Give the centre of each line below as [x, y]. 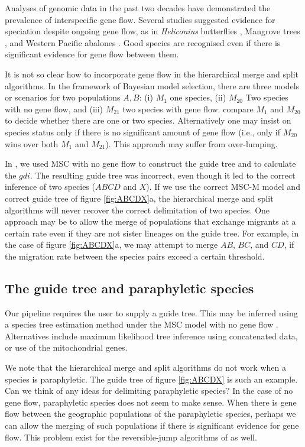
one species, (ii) [198, 97]
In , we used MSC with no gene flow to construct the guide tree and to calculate [150, 163]
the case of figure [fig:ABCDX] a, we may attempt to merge [111, 244]
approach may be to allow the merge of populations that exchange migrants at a [150, 221]
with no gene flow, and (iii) [54, 108]
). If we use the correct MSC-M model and [223, 187]
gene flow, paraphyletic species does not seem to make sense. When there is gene [151, 402]
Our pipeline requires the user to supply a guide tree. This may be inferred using [151, 312]
